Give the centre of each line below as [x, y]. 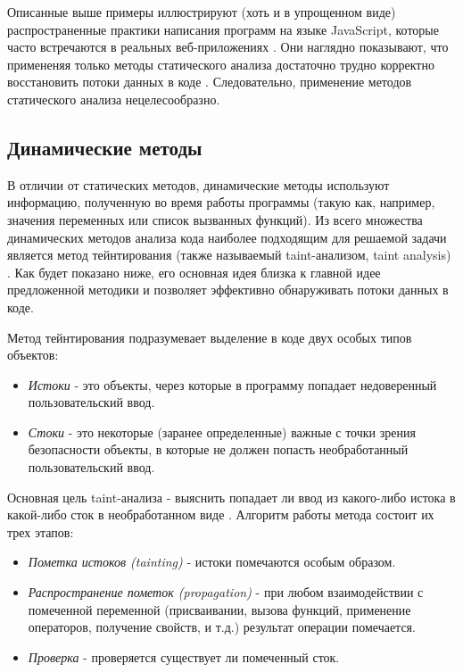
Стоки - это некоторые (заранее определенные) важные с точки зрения [222, 431]
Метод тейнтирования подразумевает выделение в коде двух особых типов [210, 337]
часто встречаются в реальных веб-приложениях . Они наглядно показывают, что [228, 47]
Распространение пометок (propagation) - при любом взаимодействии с [226, 592]
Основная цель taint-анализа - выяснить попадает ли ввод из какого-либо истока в [231, 497]
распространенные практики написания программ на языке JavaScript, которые [223, 29]
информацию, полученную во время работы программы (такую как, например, [221, 202]
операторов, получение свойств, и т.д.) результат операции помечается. [222, 627]
